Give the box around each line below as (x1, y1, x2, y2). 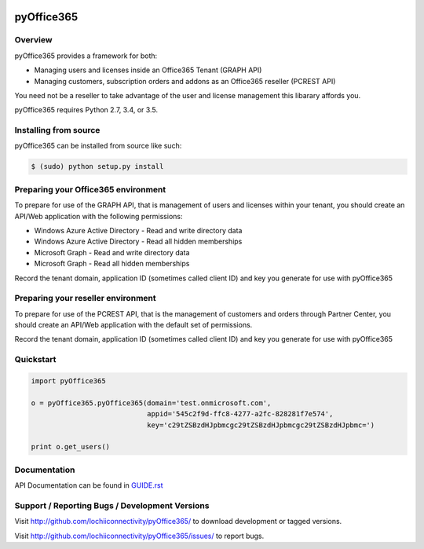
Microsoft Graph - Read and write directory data (34, 247, 190, 257)
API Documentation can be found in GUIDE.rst (14, 481, 163, 490)
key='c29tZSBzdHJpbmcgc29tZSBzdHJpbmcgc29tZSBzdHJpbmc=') (146, 420, 375, 430)
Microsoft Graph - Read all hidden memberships (34, 259, 190, 269)
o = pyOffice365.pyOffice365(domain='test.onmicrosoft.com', (31, 398, 272, 408)
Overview (14, 35, 53, 46)
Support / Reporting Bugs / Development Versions (14, 500, 210, 511)
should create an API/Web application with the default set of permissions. (14, 320, 253, 330)
